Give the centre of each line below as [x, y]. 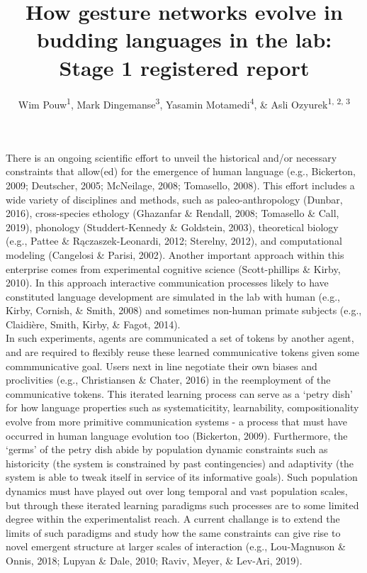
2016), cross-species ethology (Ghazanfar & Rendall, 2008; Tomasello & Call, [173, 213]
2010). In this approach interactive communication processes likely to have [167, 283]
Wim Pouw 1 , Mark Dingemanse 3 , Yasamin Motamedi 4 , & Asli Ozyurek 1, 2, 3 [184, 103]
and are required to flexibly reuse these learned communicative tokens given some [183, 352]
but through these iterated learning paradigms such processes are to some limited [182, 505]
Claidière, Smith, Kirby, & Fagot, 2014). [93, 324]
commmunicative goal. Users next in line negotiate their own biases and [162, 366]
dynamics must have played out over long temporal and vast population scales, [177, 491]
